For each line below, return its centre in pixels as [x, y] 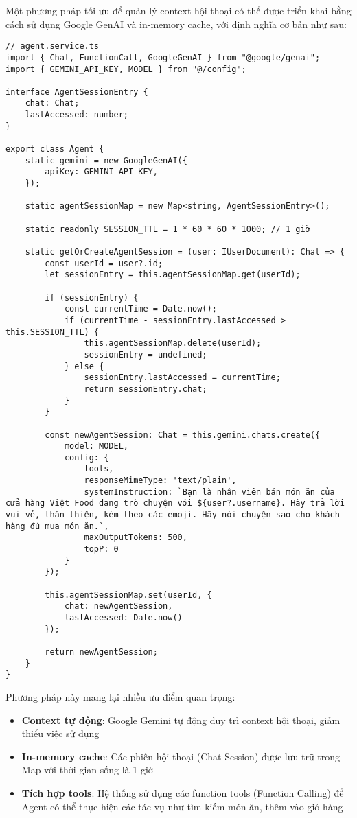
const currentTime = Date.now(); [140, 309]
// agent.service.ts [53, 46]
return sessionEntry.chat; [146, 389]
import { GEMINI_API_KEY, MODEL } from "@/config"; [126, 69]
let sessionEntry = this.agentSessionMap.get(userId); [173, 275]
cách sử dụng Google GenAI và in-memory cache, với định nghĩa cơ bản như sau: [176, 24]
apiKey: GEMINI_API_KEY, [101, 172]
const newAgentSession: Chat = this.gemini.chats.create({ [183, 435]
